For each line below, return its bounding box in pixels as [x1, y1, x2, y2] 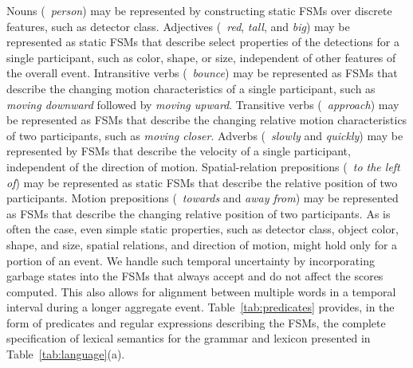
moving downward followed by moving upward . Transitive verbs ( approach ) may [6, 96, 399, 112]
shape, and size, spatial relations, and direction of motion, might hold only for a [6, 236, 398, 253]
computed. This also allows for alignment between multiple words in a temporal [6, 283, 396, 299]
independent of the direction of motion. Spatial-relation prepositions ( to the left [6, 158, 400, 174]
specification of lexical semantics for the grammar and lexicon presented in [6, 330, 371, 346]
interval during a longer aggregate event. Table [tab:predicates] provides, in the [6, 299, 395, 315]
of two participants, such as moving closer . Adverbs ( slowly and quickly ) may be [6, 127, 403, 143]
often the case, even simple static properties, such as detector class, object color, [6, 221, 399, 237]
